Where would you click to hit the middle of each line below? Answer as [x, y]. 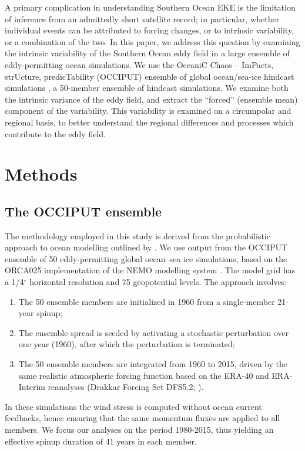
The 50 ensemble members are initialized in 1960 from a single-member [147, 301]
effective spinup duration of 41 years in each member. [101, 441]
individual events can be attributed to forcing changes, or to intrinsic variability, [150, 30]
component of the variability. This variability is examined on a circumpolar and [148, 111]
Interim [32, 387]
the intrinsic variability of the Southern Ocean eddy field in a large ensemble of [147, 53]
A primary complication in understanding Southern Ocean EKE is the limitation [150, 7]
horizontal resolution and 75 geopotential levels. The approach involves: [158, 282]
